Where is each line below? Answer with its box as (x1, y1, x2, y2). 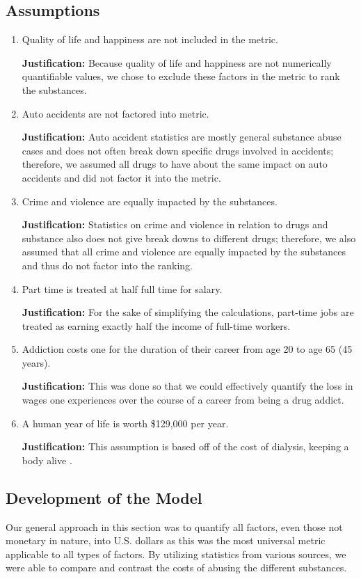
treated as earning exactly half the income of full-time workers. (22, 318, 291, 333)
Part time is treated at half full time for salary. (22, 281, 223, 296)
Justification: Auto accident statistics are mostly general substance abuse (22, 129, 342, 144)
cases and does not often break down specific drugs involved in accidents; (22, 143, 334, 157)
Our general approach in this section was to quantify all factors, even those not (6, 519, 343, 534)
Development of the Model (6, 486, 202, 508)
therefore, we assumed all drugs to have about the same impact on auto (22, 157, 328, 171)
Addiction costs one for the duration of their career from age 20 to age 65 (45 (22, 342, 353, 356)
